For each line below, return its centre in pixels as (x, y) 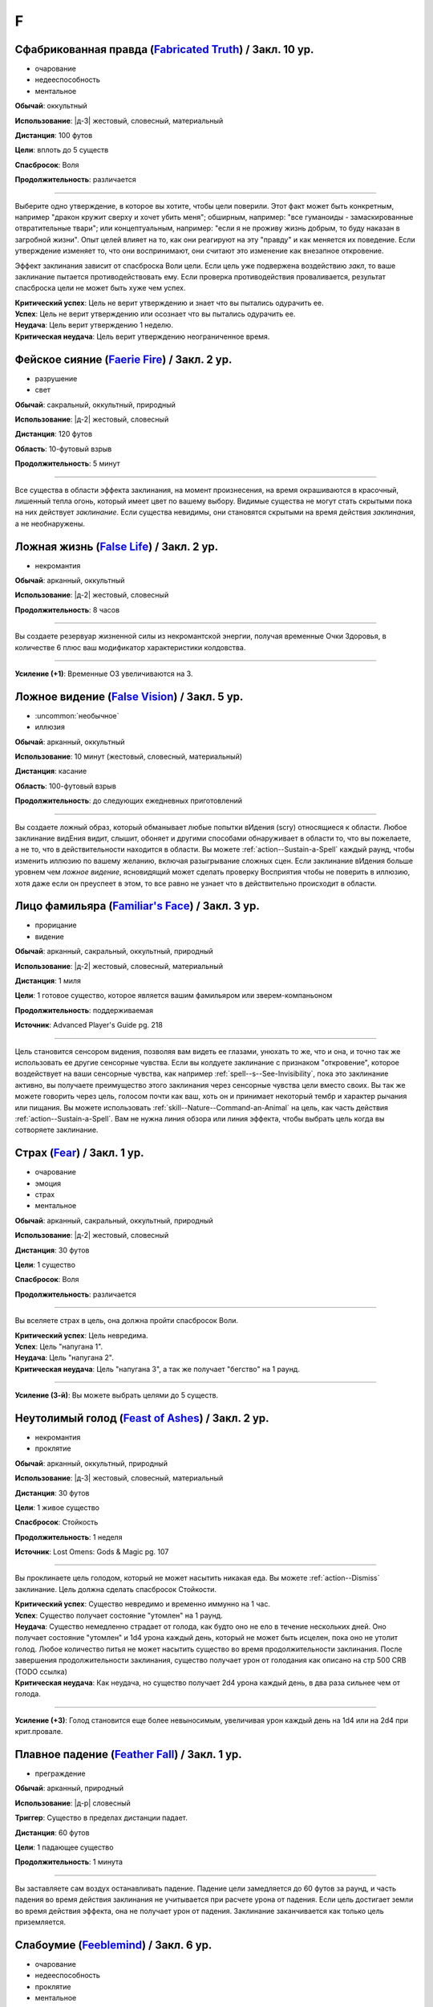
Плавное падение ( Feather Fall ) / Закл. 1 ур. (128, 1754)
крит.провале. (39, 1732)
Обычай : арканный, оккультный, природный (91, 1463)
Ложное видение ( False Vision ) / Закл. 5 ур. (129, 696)
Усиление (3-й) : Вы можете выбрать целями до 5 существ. (117, 1395)
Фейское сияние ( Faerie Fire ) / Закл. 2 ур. (123, 359)
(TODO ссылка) (41, 1671)
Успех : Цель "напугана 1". (59, 1346)
